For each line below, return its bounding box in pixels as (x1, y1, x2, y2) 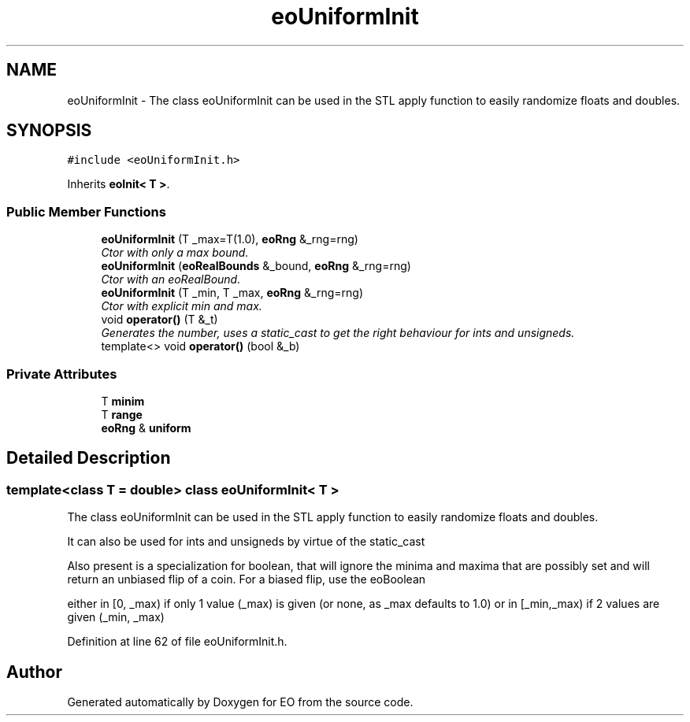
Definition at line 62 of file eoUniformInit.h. (67, 635, 287, 649)
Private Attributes (6, 365, 117, 382)
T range (101, 407, 143, 421)
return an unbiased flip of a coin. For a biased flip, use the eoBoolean (67, 572, 426, 587)
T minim (101, 394, 145, 408)
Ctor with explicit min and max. (101, 299, 262, 313)
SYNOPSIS (6, 120, 92, 141)
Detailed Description (6, 448, 171, 468)
